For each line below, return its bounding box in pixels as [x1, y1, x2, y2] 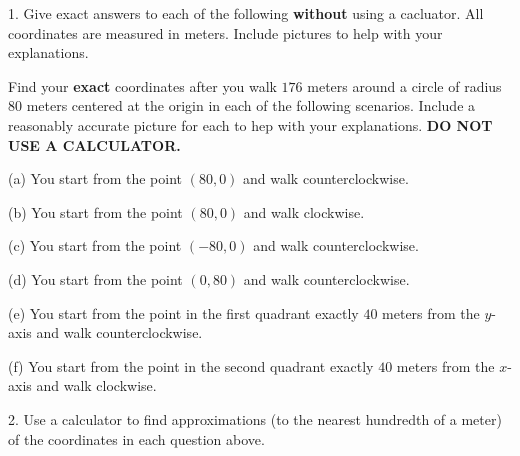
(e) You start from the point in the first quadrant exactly [8, 302, 359, 323]
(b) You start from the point [8, 201, 183, 222]
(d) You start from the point [8, 268, 183, 289]
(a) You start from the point [8, 168, 183, 189]
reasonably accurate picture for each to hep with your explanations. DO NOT [8, 114, 493, 135]
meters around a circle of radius [307, 75, 502, 96]
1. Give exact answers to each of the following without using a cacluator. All [8, 3, 484, 23]
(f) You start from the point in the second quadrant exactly [8, 355, 374, 376]
